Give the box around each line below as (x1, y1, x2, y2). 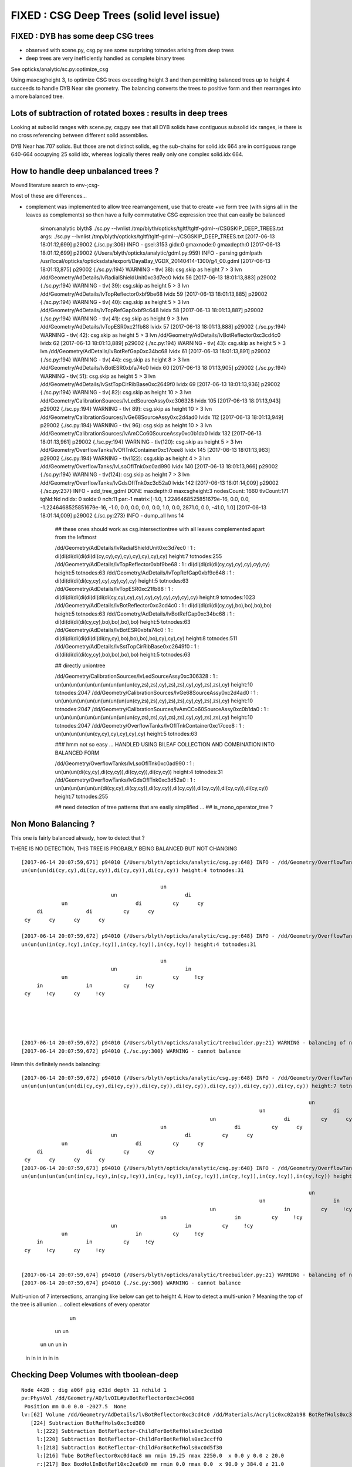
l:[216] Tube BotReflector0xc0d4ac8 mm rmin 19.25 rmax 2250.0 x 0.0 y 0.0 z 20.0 (36, 1452, 285, 1459)
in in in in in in (25, 1354, 59, 1361)
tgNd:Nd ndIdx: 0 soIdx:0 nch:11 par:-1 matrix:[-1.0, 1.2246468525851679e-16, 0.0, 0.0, (40, 496, 251, 503)
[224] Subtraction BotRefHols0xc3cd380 (30, 1419, 145, 1426)
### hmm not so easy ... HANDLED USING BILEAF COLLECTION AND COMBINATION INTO (55, 741, 275, 748)
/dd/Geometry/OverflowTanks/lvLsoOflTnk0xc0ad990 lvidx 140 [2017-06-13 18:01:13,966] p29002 (40, 462, 278, 469)
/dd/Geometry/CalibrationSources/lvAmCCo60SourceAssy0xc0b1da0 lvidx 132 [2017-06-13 (40, 430, 262, 437)
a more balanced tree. (11, 93, 65, 100)
